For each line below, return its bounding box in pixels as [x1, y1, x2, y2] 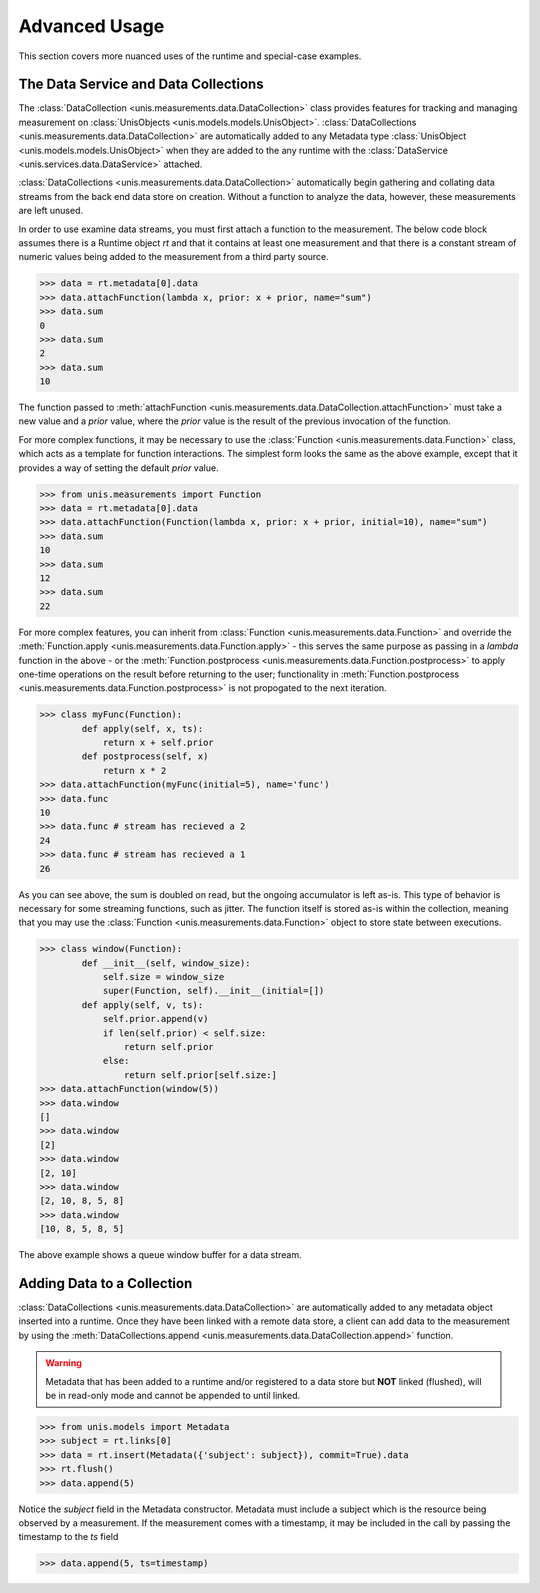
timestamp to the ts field [18, 1531, 119, 1543]
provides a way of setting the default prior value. [18, 461, 219, 474]
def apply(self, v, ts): [81, 999, 204, 1010]
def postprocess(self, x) [81, 751, 209, 762]
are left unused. [18, 205, 84, 217]
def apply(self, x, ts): [81, 723, 204, 734]
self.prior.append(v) [102, 1013, 209, 1025]
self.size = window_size [102, 971, 225, 983]
